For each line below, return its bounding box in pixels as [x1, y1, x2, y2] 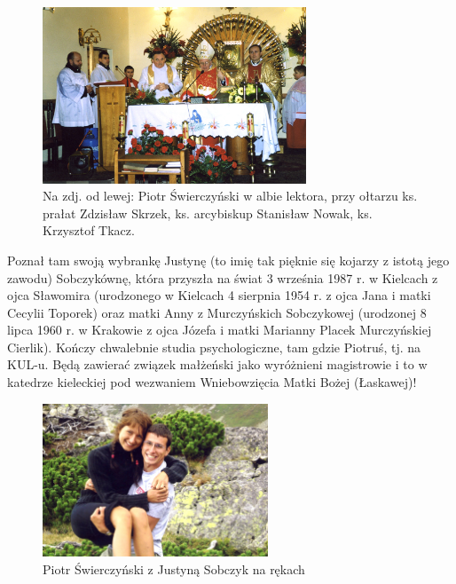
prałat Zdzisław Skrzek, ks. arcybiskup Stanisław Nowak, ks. [43, 203, 373, 222]
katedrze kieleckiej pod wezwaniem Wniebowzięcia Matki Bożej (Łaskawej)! [7, 373, 417, 391]
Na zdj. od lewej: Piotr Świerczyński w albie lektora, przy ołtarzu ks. [43, 186, 418, 205]
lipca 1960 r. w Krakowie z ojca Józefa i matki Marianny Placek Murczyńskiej [7, 320, 432, 339]
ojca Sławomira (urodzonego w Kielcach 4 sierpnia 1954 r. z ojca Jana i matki [7, 286, 431, 304]
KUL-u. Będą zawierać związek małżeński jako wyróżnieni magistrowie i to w [7, 355, 428, 374]
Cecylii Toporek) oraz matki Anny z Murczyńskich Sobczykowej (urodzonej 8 [7, 303, 427, 321]
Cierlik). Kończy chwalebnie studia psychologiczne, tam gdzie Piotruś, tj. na [7, 337, 421, 356]
